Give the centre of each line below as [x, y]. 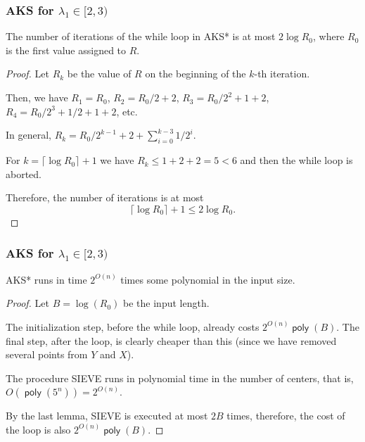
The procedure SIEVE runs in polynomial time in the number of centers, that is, [180, 378]
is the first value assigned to [66, 50]
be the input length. [166, 303]
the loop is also [38, 429]
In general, [28, 135]
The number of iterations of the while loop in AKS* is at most [141, 36]
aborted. [24, 173]
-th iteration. [282, 74]
